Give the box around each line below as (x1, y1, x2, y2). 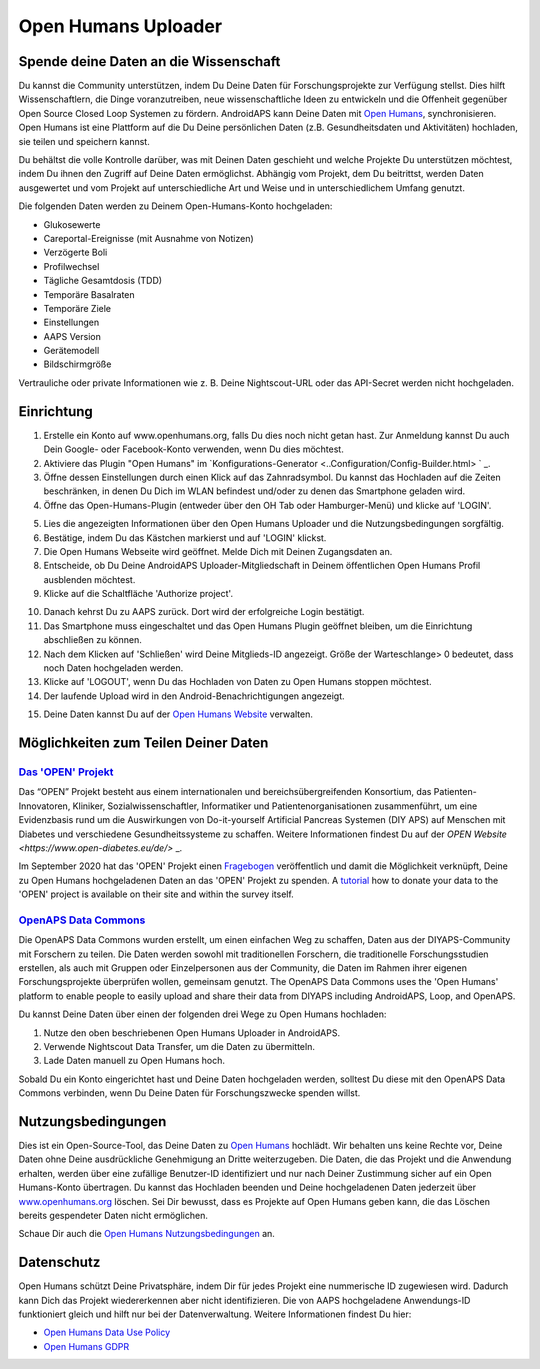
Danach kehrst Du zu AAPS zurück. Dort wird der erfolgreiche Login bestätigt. (43, 606, 365, 618)
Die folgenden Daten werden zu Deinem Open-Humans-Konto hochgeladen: (18, 200, 333, 212)
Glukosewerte (43, 218, 101, 230)
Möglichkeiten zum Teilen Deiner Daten (18, 735, 269, 752)
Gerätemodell (43, 345, 100, 357)
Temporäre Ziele (43, 302, 112, 314)
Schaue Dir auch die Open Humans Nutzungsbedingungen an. (18, 1228, 275, 1240)
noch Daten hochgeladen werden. (43, 662, 184, 674)
